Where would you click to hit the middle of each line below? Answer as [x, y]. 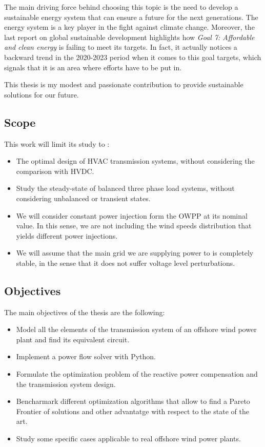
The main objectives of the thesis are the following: [85, 312]
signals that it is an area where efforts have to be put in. [93, 67]
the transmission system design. [66, 384]
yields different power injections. [67, 235]
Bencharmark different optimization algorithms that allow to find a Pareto [133, 401]
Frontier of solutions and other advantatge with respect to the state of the [132, 411]
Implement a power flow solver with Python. [86, 356]
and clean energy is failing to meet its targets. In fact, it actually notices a [121, 47]
